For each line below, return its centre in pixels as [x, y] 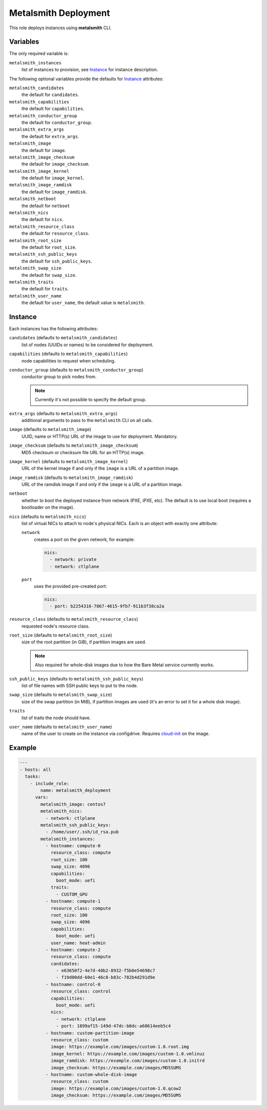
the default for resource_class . [56, 233]
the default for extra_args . [50, 136]
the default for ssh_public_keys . [57, 261]
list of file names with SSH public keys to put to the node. [80, 686]
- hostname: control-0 [73, 984]
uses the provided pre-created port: [70, 586]
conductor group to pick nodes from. [59, 377]
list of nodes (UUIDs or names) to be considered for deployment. [88, 345]
